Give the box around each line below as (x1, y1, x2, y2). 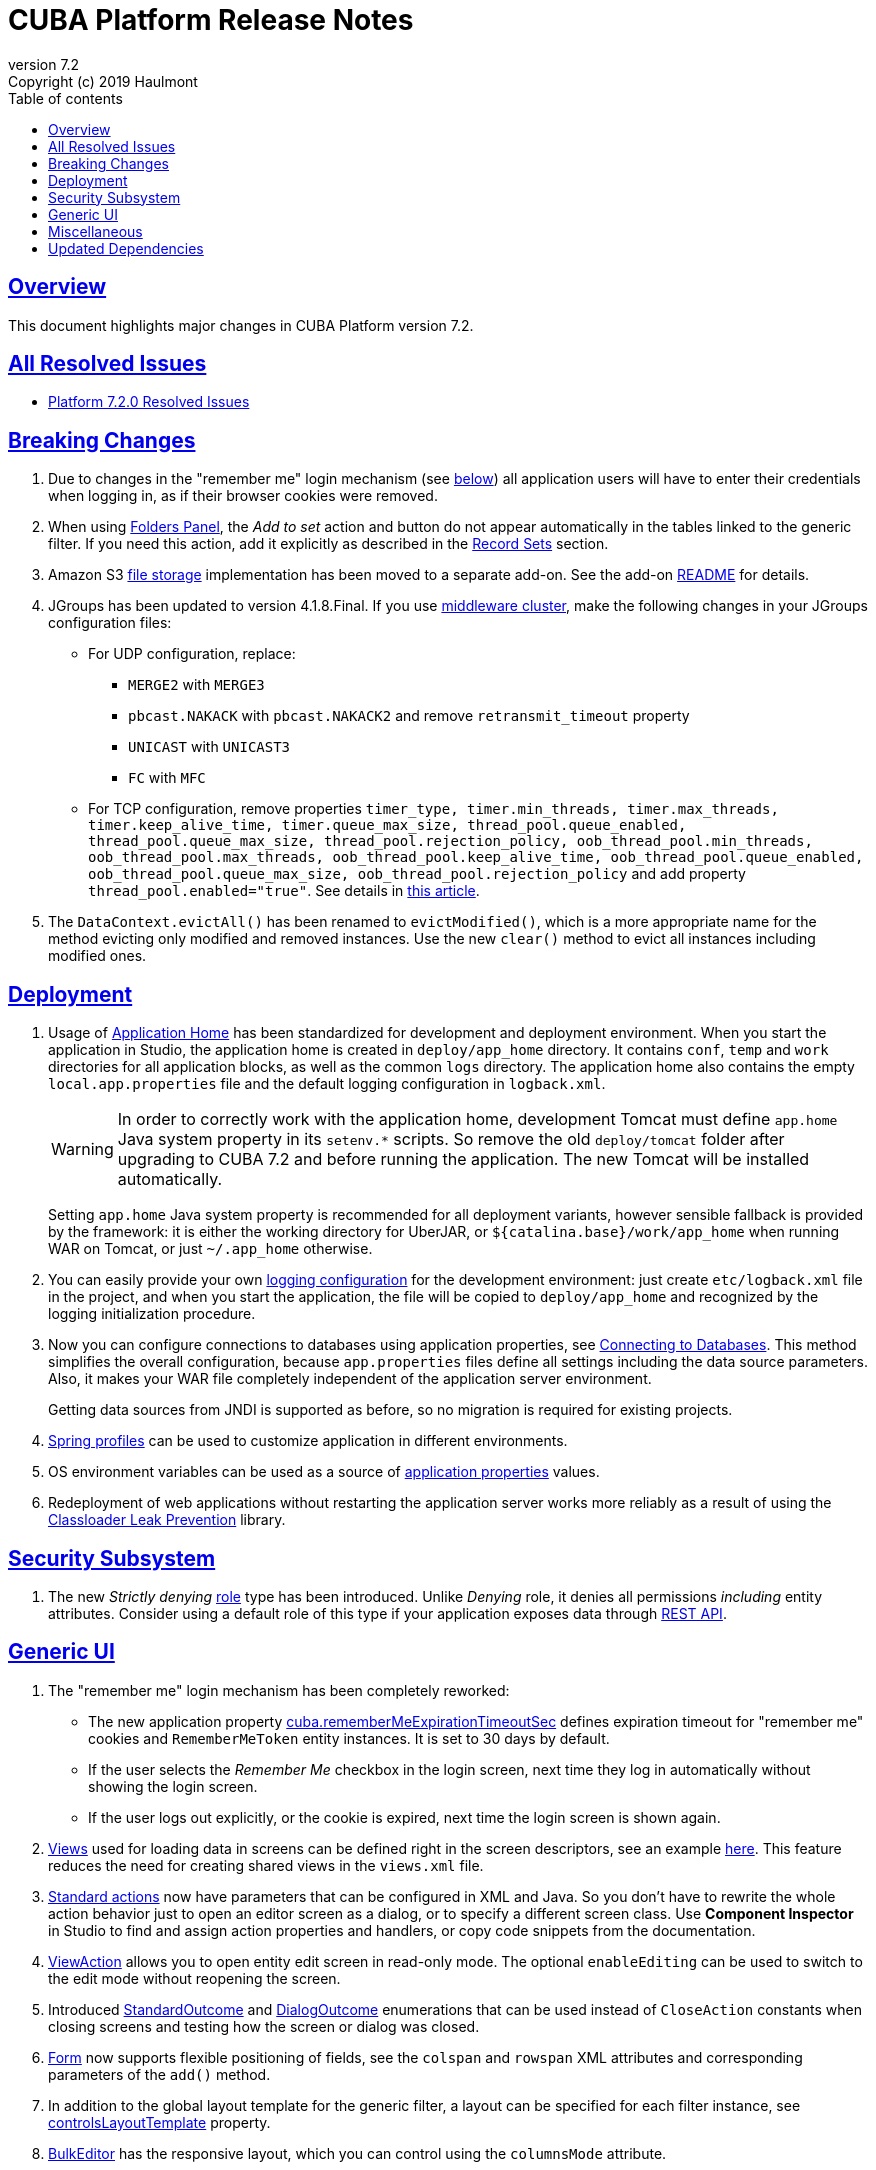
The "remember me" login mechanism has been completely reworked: (48, 1681, 510, 1699)
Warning (51, 1139, 114, 1160)
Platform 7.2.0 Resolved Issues (48, 393, 250, 411)
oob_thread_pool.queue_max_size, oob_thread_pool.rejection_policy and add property (88, 865, 746, 883)
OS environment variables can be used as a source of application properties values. (48, 1463, 600, 1481)
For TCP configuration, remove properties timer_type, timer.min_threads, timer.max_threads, (88, 800, 779, 818)
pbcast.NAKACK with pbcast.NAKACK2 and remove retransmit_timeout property (128, 707, 690, 725)
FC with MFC (128, 769, 206, 787)
